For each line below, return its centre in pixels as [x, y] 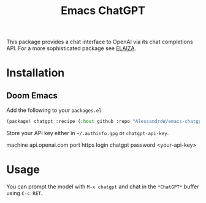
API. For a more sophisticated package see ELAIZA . [71, 48]
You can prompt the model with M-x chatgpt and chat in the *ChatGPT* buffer [103, 186]
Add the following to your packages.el [54, 110]
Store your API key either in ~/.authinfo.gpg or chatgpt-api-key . [88, 133]
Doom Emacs [32, 95]
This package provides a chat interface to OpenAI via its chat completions [100, 42]
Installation [36, 73]
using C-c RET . [25, 193]
